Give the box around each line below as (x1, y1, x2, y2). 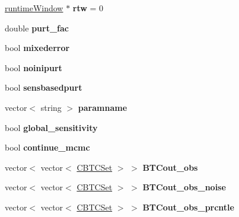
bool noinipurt (5, 61, 62, 74)
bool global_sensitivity (5, 121, 98, 133)
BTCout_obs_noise (142, 181, 226, 193)
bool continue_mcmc (5, 141, 90, 154)
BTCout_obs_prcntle (142, 200, 234, 213)
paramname (78, 101, 128, 113)
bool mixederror (5, 42, 70, 54)
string (40, 101, 62, 113)
